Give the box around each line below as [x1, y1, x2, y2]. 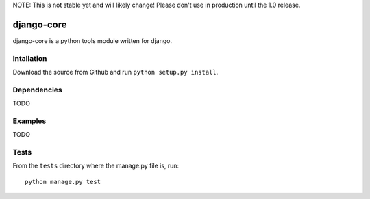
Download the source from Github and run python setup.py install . [12, 68, 219, 77]
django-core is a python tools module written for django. [12, 36, 173, 44]
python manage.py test [25, 178, 101, 185]
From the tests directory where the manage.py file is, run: [12, 161, 180, 170]
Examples [12, 116, 47, 126]
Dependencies [12, 85, 63, 94]
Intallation [12, 53, 47, 63]
